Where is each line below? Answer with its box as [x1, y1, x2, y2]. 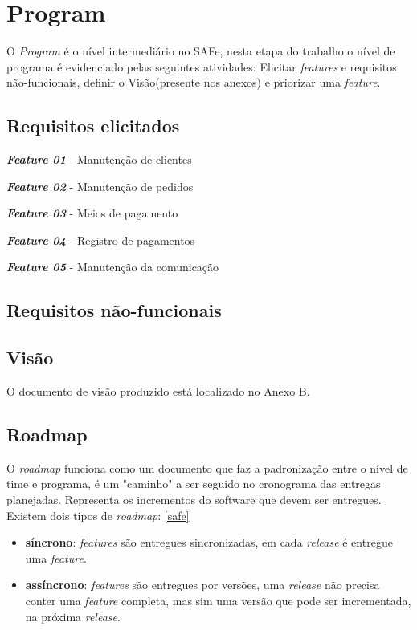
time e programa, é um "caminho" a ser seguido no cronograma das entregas [6, 475, 381, 492]
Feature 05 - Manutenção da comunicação [6, 258, 219, 275]
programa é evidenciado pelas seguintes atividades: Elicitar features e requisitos [6, 58, 397, 75]
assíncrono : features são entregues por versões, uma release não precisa [25, 576, 380, 593]
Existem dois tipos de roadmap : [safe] [6, 506, 190, 523]
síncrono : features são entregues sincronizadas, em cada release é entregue [25, 534, 393, 551]
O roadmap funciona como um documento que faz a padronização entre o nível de [6, 459, 408, 476]
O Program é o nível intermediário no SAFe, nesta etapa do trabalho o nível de [6, 43, 395, 59]
